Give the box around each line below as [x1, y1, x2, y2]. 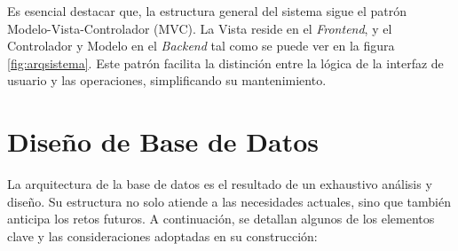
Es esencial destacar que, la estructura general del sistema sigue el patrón [7, 2, 407, 20]
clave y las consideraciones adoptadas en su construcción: [7, 226, 318, 245]
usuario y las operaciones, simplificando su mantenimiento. [7, 71, 327, 90]
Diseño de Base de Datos [7, 123, 319, 160]
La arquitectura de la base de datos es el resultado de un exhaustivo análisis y [7, 175, 432, 193]
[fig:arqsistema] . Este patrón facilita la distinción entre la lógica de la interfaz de [7, 53, 444, 72]
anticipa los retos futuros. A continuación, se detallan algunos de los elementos [7, 209, 435, 228]
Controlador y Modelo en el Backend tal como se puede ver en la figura [7, 36, 395, 55]
